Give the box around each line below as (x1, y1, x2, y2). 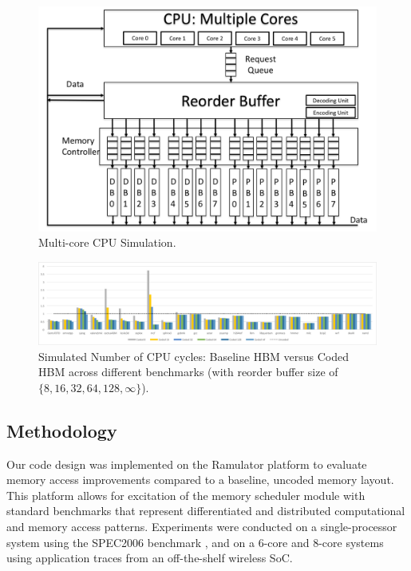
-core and (263, 533, 310, 550)
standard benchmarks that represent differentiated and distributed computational (6, 502, 405, 519)
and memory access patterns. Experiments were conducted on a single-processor (6, 518, 397, 535)
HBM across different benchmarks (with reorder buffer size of (38, 363, 338, 380)
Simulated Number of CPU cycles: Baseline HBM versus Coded (38, 347, 350, 364)
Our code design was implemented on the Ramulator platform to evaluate (6, 455, 367, 472)
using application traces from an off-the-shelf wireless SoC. (6, 549, 293, 566)
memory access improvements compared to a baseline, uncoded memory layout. (6, 471, 394, 488)
